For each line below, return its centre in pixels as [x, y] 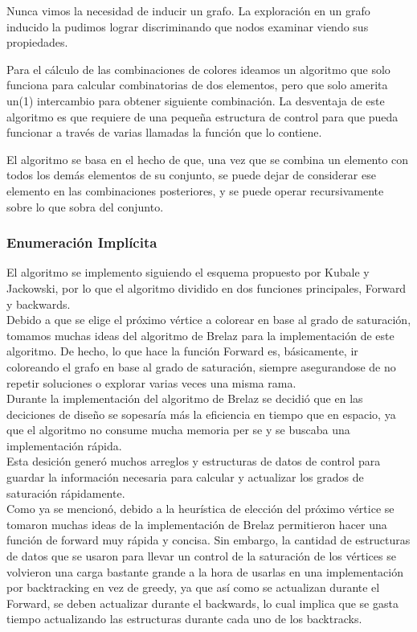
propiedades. [37, 42]
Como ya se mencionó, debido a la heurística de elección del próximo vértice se [200, 509]
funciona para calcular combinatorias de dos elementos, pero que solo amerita [197, 85]
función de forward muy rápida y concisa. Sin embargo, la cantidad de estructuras [208, 540]
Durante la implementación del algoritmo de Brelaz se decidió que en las [185, 398]
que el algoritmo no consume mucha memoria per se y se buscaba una [178, 430]
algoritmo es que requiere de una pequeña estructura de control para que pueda [202, 116]
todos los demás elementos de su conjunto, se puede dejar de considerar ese [191, 175]
